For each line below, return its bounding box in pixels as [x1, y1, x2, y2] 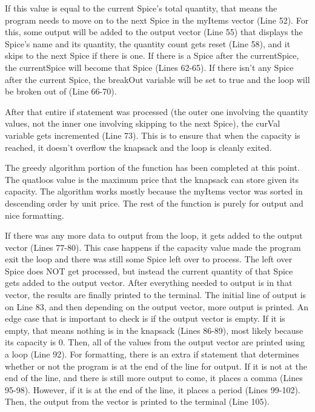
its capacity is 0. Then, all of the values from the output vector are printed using [5, 336, 305, 348]
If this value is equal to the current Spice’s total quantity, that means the [5, 2, 277, 14]
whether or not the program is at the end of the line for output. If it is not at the [5, 359, 307, 372]
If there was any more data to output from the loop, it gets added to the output [5, 229, 303, 242]
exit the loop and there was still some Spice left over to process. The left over [5, 253, 293, 265]
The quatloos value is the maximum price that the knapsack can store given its [5, 173, 299, 185]
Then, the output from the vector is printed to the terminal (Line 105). [5, 395, 270, 408]
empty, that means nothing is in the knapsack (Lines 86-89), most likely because [5, 324, 303, 336]
